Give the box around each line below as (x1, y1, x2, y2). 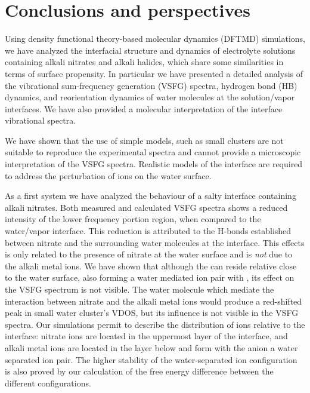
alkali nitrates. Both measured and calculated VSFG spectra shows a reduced (5, 201, 288, 213)
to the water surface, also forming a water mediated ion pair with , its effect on (5, 271, 294, 284)
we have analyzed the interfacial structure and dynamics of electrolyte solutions (5, 44, 296, 56)
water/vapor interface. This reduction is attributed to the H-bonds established (5, 225, 292, 237)
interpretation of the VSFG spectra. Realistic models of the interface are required (5, 158, 303, 170)
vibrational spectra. (5, 114, 76, 127)
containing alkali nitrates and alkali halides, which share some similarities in (5, 56, 284, 68)
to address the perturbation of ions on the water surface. (5, 169, 212, 182)
